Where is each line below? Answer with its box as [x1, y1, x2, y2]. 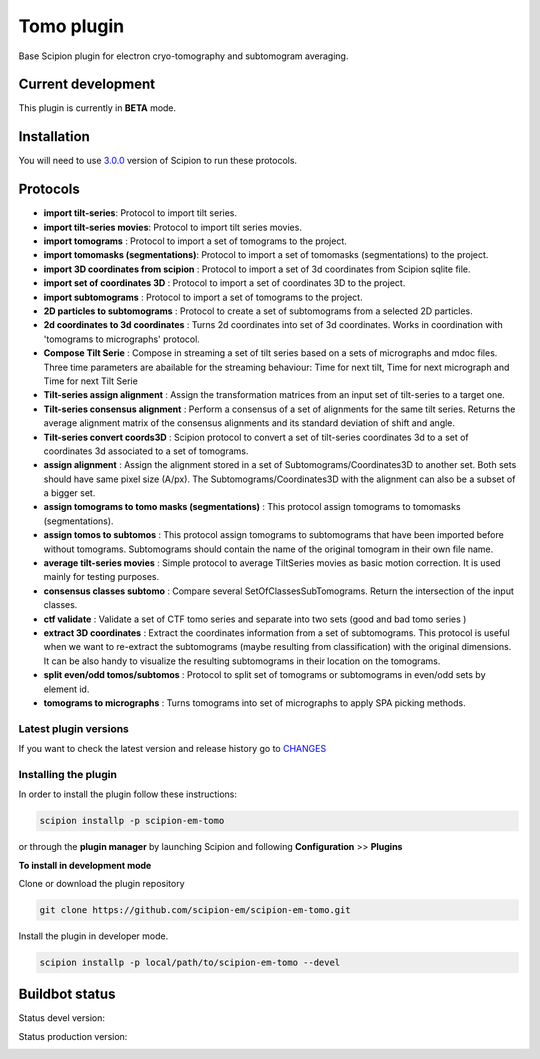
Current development [18, 76, 155, 93]
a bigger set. [43, 487, 96, 499]
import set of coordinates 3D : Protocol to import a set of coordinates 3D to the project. [43, 277, 406, 289]
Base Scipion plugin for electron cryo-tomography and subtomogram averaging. [18, 50, 349, 62]
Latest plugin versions [18, 721, 130, 735]
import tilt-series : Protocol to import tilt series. [43, 207, 238, 219]
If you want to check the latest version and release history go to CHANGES [18, 743, 327, 755]
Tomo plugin [18, 15, 125, 37]
